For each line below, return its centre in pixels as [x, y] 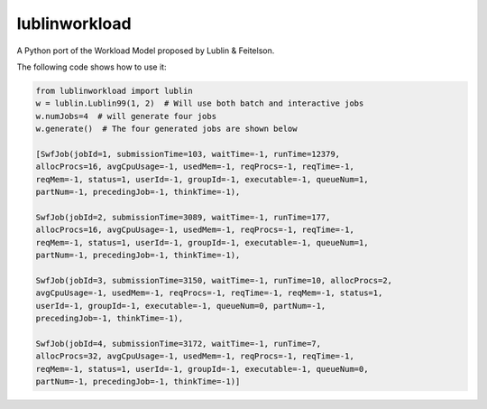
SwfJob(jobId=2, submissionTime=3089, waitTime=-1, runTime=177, [183, 217]
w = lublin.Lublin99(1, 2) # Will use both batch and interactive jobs [200, 103]
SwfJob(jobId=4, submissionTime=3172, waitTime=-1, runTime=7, [179, 344]
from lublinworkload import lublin [114, 91]
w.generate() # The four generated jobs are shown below [166, 129]
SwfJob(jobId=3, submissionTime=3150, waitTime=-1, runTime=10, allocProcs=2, [214, 280]
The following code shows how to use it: [92, 67]
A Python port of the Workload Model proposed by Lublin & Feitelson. [146, 51]
